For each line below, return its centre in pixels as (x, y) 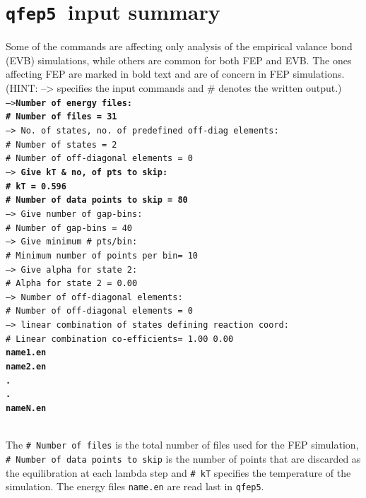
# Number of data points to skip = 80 (97, 200)
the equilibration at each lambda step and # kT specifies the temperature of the (178, 472)
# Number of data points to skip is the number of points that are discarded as (183, 459)
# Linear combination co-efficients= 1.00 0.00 (120, 339)
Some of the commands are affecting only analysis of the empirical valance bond (179, 46)
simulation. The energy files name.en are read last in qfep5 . (135, 486)
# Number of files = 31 (61, 117)
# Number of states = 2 (61, 144)
